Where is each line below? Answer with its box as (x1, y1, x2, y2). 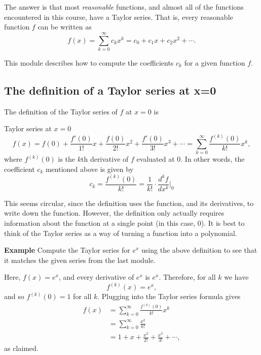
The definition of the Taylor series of (4, 106, 118, 116)
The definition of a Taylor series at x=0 (4, 82, 216, 98)
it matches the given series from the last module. (4, 254, 156, 265)
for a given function (184, 57, 245, 68)
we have (224, 272, 249, 282)
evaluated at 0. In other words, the (136, 154, 245, 164)
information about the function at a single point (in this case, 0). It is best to (4, 218, 245, 228)
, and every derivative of (58, 272, 134, 282)
